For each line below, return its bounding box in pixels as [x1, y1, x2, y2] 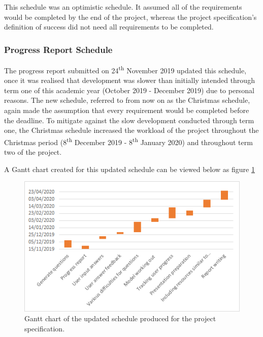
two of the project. [4, 147, 62, 157]
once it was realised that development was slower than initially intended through [4, 75, 255, 86]
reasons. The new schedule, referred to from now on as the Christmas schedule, [4, 95, 250, 105]
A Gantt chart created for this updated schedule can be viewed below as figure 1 [4, 163, 255, 174]
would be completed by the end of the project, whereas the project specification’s [4, 11, 257, 22]
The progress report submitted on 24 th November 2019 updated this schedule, [4, 64, 247, 75]
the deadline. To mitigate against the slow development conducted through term [4, 115, 254, 125]
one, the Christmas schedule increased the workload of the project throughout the [4, 125, 259, 135]
